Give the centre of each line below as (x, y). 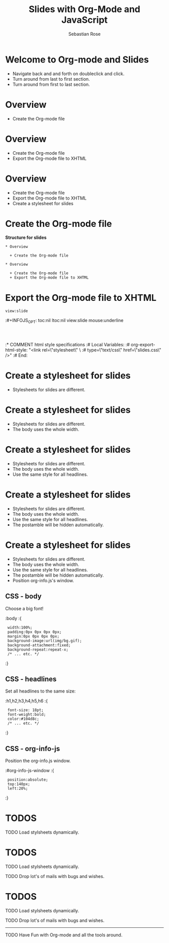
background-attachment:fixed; (39, 645)
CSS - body (23, 596)
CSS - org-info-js (33, 749)
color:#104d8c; (23, 719)
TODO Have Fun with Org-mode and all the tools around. (64, 935)
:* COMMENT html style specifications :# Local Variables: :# (67, 345)
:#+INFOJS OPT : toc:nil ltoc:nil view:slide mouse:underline (64, 321)
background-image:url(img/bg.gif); (45, 641)
